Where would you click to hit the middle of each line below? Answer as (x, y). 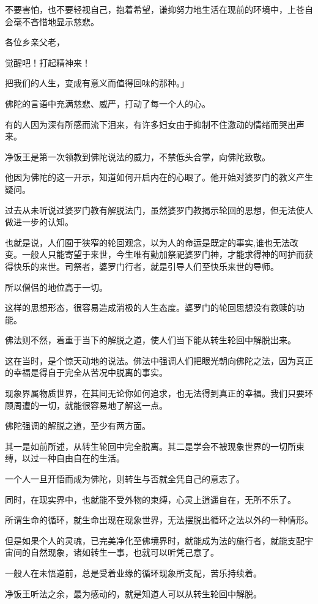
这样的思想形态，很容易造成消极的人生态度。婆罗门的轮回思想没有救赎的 (150, 308)
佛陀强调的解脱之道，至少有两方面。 (78, 426)
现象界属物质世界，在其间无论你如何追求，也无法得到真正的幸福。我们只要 (155, 393)
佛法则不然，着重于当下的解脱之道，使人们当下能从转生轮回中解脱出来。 (150, 340)
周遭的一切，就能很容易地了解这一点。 (90, 405)
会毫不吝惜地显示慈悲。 (52, 21)
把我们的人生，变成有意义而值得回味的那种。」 (97, 83)
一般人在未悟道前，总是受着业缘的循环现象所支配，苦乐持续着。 (133, 573)
